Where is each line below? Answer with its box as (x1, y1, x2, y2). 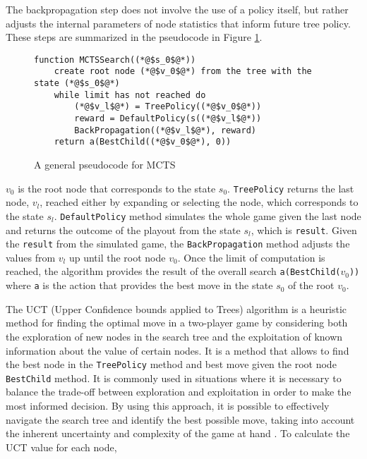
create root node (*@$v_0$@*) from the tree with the (54, 66, 312, 77)
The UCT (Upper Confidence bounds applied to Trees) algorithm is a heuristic (6, 301, 347, 316)
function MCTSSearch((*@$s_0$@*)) (34, 54, 196, 65)
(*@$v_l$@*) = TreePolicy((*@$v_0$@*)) (74, 102, 262, 112)
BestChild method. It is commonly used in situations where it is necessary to (6, 370, 342, 385)
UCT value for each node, (6, 439, 117, 454)
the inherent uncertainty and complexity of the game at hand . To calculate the (6, 426, 350, 441)
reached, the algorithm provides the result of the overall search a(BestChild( (6, 264, 341, 279)
